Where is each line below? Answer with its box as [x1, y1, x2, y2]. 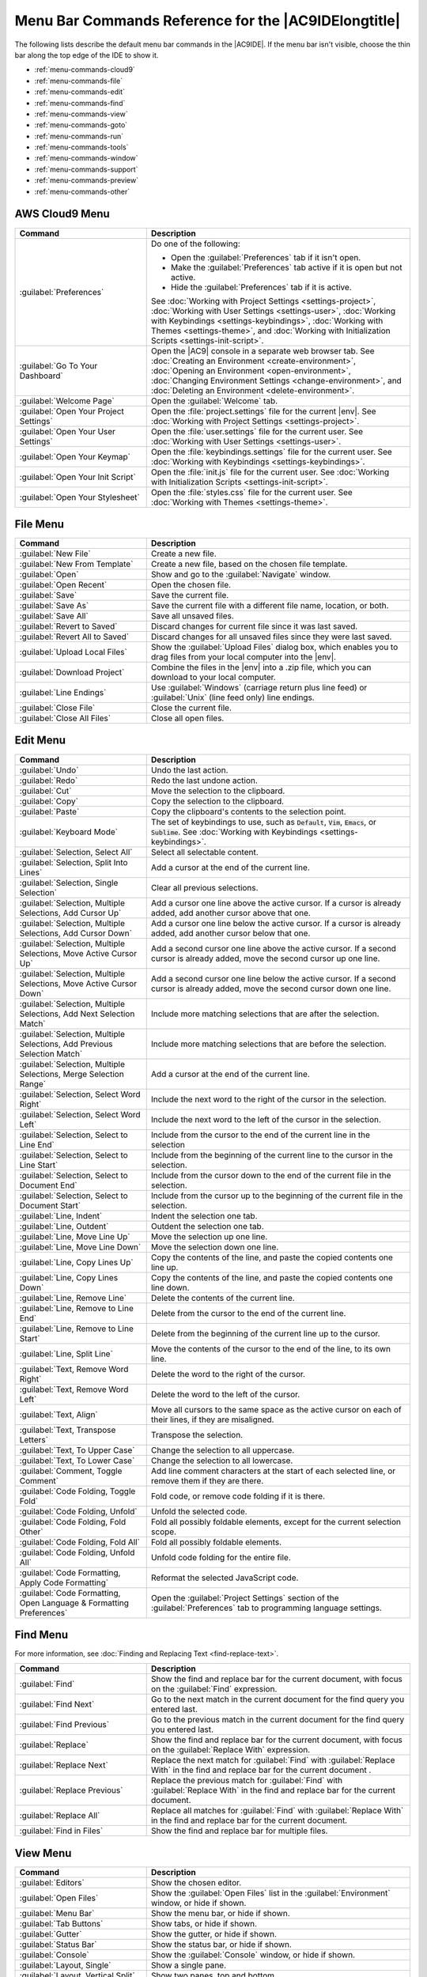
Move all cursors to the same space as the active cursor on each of [150, 1404, 402, 1415]
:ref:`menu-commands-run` [34, 131, 124, 141]
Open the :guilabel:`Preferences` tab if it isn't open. [170, 251, 361, 263]
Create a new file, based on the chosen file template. [150, 558, 348, 569]
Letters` [19, 1434, 49, 1445]
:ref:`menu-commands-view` [34, 109, 128, 119]
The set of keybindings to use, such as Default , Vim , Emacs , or [150, 816, 377, 827]
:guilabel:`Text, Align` [19, 1408, 98, 1419]
